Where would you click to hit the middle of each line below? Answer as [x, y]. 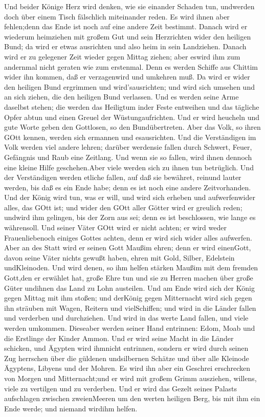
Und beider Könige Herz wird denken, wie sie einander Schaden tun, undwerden [129, 6]
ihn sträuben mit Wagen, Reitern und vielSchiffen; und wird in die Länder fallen [130, 307]
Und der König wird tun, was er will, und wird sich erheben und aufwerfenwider [130, 197]
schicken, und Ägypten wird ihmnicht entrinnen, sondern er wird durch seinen [126, 348]
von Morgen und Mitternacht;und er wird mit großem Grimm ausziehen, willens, [130, 378]
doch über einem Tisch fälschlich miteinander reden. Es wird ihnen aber [117, 16]
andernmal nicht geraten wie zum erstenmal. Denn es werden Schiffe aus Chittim [131, 66]
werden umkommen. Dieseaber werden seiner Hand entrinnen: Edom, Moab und [130, 328]
